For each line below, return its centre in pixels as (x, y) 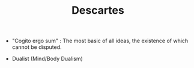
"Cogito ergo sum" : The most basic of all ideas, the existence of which (100, 41)
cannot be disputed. (37, 47)
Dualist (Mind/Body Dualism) (47, 59)
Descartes (98, 10)
